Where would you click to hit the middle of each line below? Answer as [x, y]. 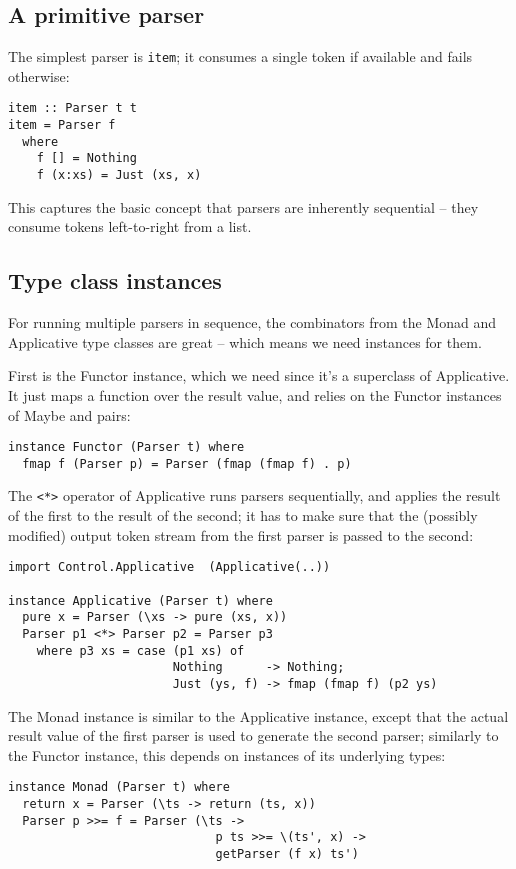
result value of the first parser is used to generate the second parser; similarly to [253, 735]
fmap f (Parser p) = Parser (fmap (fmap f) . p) [187, 463]
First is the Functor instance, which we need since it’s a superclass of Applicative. [259, 375]
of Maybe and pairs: [69, 414]
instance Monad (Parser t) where [119, 787]
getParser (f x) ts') [287, 853]
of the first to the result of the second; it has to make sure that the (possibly [243, 515]
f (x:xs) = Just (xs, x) [119, 175]
